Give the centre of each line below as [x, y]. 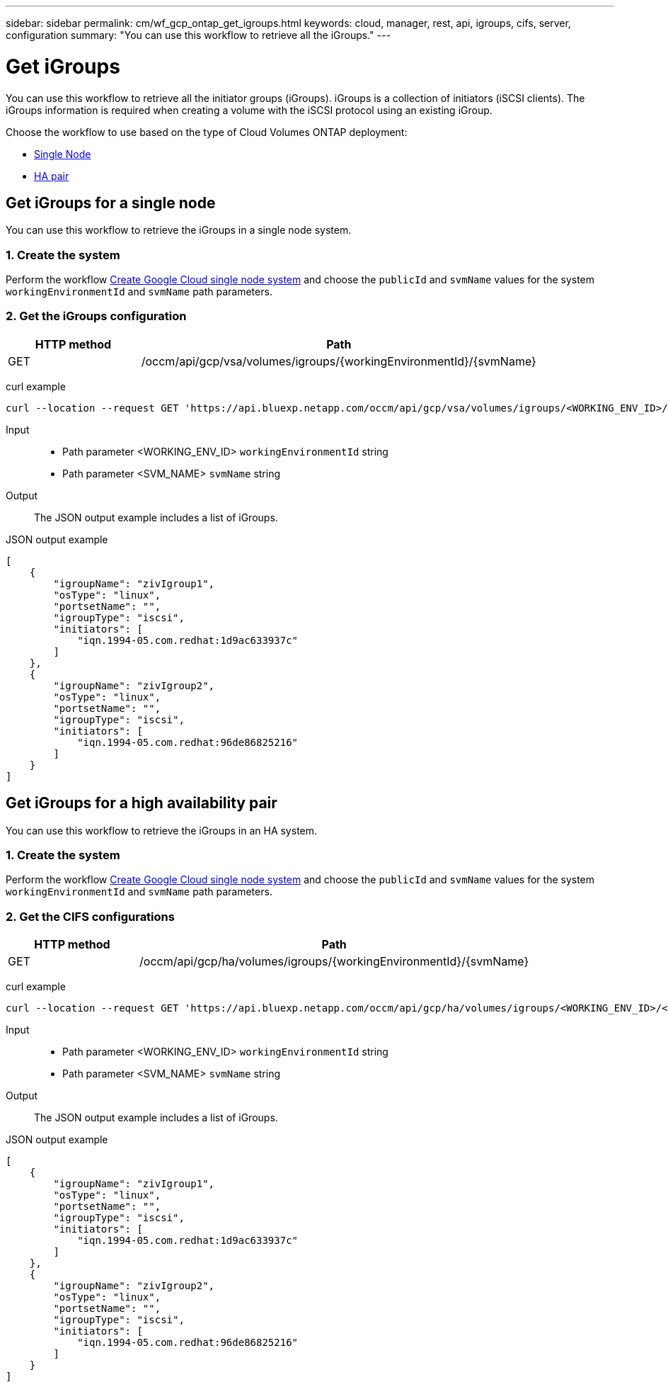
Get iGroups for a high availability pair [142, 803]
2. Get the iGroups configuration [96, 316]
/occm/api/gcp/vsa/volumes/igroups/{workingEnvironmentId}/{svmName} [339, 361]
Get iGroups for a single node [111, 203]
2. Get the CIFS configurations [90, 916]
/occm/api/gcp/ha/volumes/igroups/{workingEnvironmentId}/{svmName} [334, 962]
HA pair [52, 176]
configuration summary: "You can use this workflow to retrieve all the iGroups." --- [198, 35]
